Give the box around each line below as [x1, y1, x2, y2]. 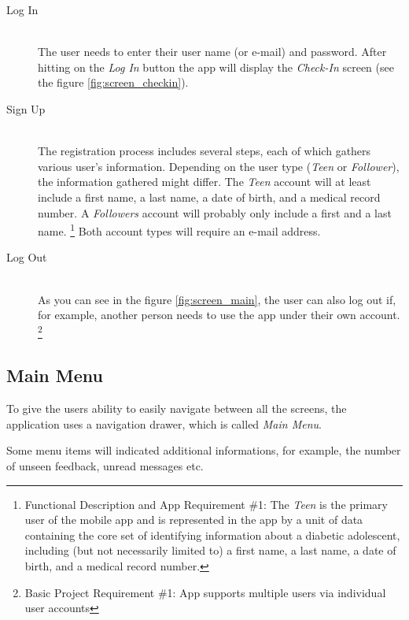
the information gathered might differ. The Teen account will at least [38, 173, 371, 190]
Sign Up [6, 100, 46, 117]
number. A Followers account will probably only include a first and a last [38, 204, 392, 221]
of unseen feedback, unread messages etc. [6, 457, 204, 473]
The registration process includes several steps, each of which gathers [38, 143, 371, 159]
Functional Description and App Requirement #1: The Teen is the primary [24, 496, 388, 512]
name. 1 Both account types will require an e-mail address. [38, 221, 321, 239]
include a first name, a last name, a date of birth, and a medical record [38, 188, 381, 205]
